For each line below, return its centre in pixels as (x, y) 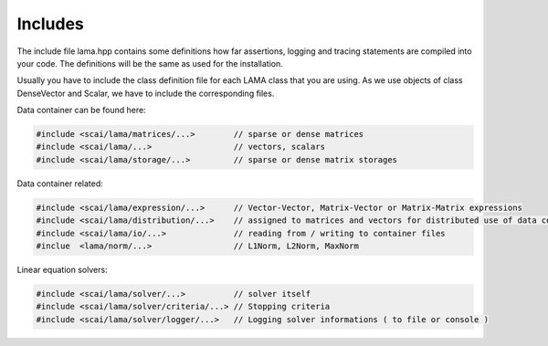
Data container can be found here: (81, 110)
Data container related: (60, 183)
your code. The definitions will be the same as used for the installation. (150, 63)
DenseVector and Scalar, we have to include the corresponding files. (146, 93)
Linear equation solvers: (63, 270)
